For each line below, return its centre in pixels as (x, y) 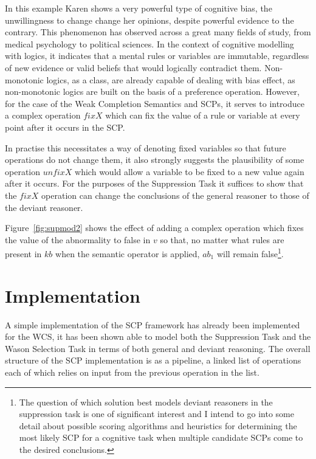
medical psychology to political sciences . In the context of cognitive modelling (149, 43)
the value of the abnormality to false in (78, 239)
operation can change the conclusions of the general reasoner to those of (175, 195)
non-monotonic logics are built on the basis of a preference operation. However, (152, 91)
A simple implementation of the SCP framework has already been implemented (153, 324)
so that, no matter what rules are (222, 239)
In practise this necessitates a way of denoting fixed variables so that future (146, 147)
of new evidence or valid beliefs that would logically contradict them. (133, 67)
